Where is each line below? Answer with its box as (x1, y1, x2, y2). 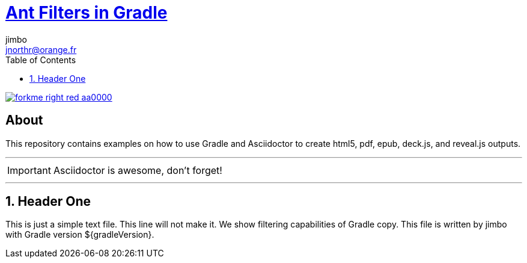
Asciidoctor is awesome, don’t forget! (53, 164, 222, 176)
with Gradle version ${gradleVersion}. (5, 229, 154, 240)
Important (7, 164, 51, 176)
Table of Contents (5, 54, 76, 65)
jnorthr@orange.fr (5, 44, 77, 55)
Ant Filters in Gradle (5, 2, 168, 23)
